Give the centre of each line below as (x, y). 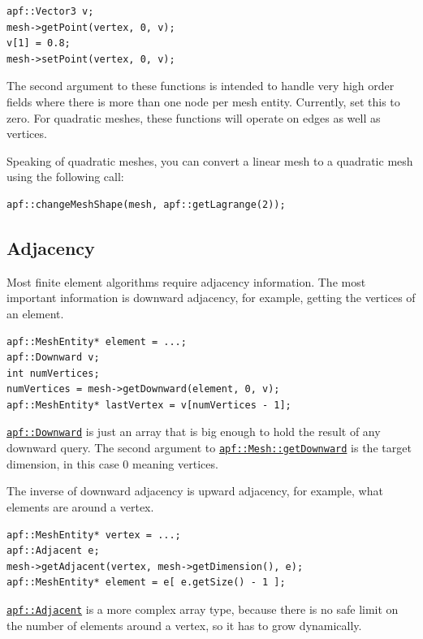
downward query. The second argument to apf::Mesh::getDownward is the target (209, 448)
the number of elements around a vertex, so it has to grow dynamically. (184, 625)
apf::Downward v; (53, 358)
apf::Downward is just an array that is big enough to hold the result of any (194, 432)
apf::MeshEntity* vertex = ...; (94, 535)
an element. (35, 313)
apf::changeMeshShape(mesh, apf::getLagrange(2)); (146, 204)
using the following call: (65, 177)
